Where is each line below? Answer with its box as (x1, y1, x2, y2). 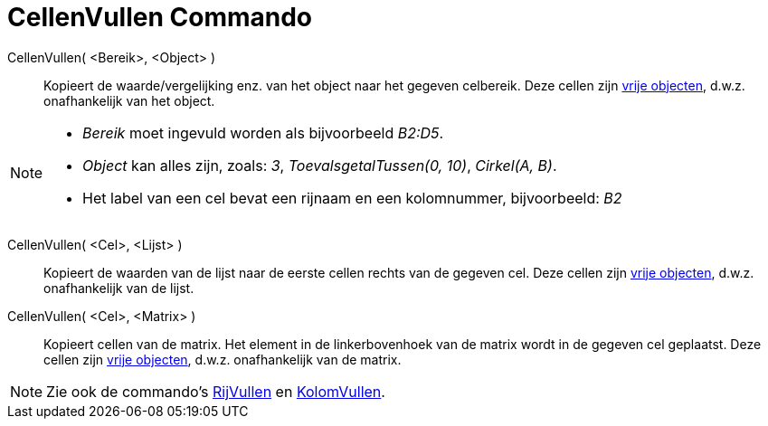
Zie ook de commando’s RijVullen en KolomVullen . (46, 382, 385, 401)
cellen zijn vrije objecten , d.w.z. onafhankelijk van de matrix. (43, 351, 402, 367)
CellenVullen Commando (7, 2, 313, 33)
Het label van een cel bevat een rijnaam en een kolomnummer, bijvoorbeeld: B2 (82, 188, 622, 207)
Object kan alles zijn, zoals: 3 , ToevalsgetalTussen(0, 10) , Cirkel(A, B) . (82, 156, 557, 175)
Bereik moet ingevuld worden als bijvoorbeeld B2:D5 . (82, 123, 444, 142)
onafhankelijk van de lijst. (43, 279, 194, 296)
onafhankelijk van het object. (43, 92, 215, 109)
